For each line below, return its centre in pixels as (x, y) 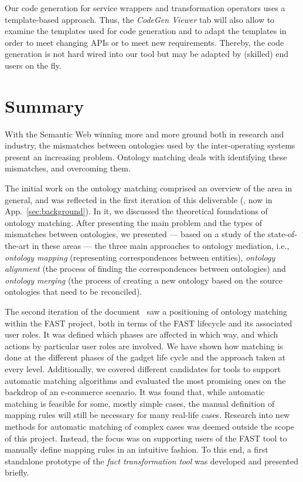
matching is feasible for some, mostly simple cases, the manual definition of (140, 403)
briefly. (17, 472)
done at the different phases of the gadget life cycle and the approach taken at (145, 357)
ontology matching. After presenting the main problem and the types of (133, 222)
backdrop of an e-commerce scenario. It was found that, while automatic (135, 392)
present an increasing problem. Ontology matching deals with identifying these (146, 156)
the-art (17, 246)
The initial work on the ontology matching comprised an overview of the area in (149, 188)
